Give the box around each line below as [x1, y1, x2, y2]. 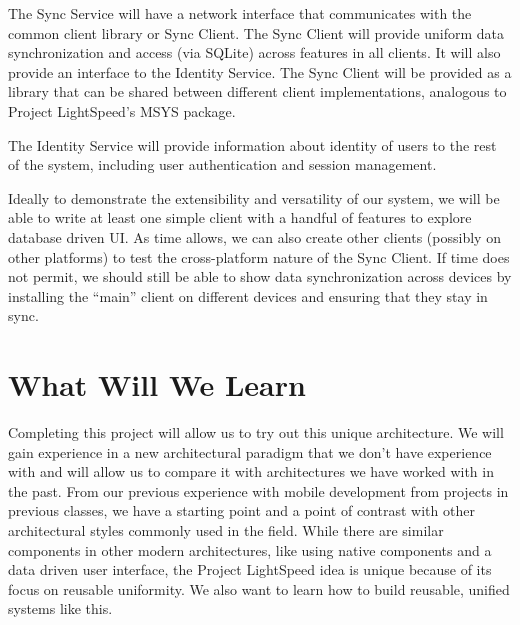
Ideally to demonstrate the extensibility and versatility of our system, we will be [8, 187, 500, 208]
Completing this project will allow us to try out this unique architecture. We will [8, 422, 504, 443]
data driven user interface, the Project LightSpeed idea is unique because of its [8, 559, 492, 580]
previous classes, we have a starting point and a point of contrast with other [8, 500, 475, 521]
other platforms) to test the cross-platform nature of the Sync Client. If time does [8, 246, 510, 267]
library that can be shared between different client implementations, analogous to [8, 81, 507, 102]
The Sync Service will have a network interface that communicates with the [8, 3, 472, 23]
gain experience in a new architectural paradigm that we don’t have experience [8, 441, 492, 462]
